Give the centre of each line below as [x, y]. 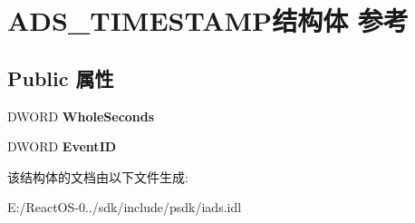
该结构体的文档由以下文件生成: [98, 176]
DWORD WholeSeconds [81, 116]
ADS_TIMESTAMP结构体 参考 [208, 20]
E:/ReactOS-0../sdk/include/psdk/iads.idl [125, 207]
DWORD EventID [62, 146]
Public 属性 [61, 78]
